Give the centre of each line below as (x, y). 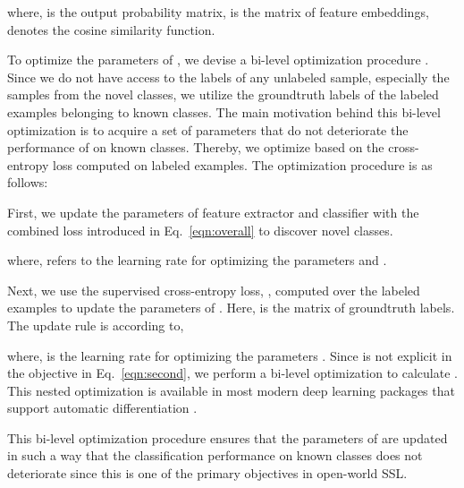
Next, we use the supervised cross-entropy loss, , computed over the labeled (214, 290)
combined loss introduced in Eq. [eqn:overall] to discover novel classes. (200, 230)
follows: (28, 182)
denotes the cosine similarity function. (111, 29)
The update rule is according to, (96, 325)
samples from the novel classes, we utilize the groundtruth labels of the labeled (223, 94)
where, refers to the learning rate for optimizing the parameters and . (197, 260)
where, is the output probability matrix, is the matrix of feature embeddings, (218, 12)
